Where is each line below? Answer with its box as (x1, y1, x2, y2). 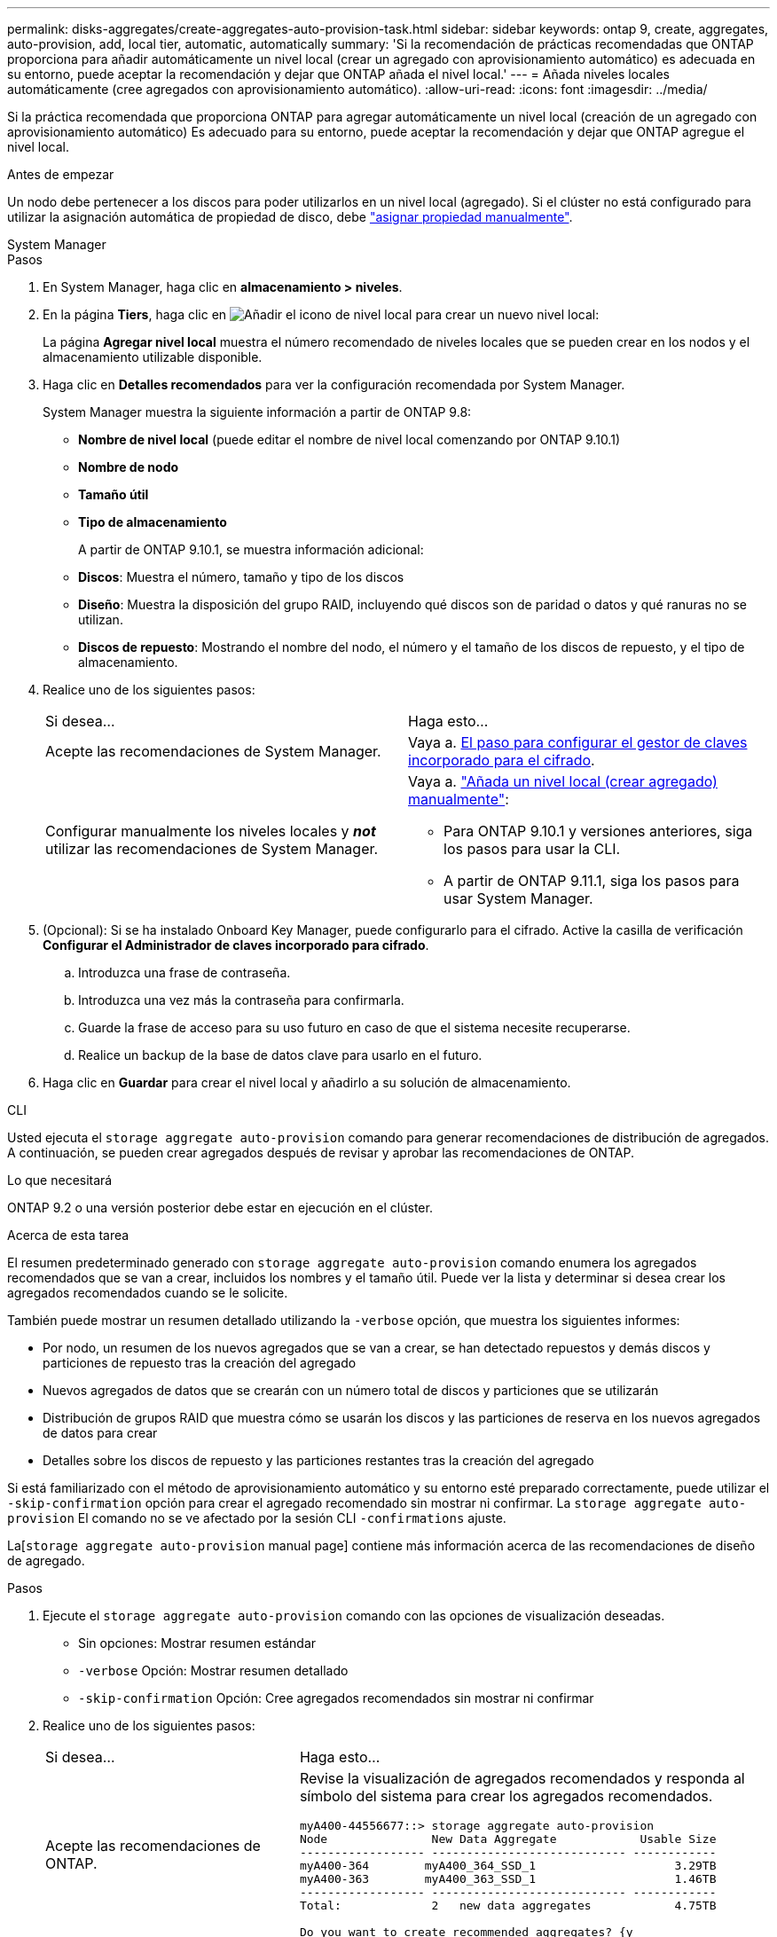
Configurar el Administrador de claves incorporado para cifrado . (43, 937, 429, 953)
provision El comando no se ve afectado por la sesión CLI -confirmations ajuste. (7, 1510, 506, 1525)
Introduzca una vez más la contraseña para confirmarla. (78, 992, 404, 1008)
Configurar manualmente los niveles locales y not (45, 822, 376, 840)
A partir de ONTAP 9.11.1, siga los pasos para (443, 872, 740, 890)
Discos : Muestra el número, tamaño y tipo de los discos (78, 569, 404, 584)
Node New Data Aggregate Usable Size (299, 1832, 717, 1846)
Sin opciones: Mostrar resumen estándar (78, 1635, 317, 1651)
